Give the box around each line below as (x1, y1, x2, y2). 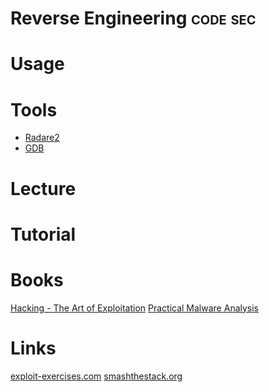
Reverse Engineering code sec (10, 7, 257, 30)
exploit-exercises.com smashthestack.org (10, 370, 183, 382)
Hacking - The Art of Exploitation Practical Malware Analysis (10, 302, 260, 314)
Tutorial (10, 223, 77, 246)
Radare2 (24, 132, 60, 144)
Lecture (10, 177, 77, 200)
